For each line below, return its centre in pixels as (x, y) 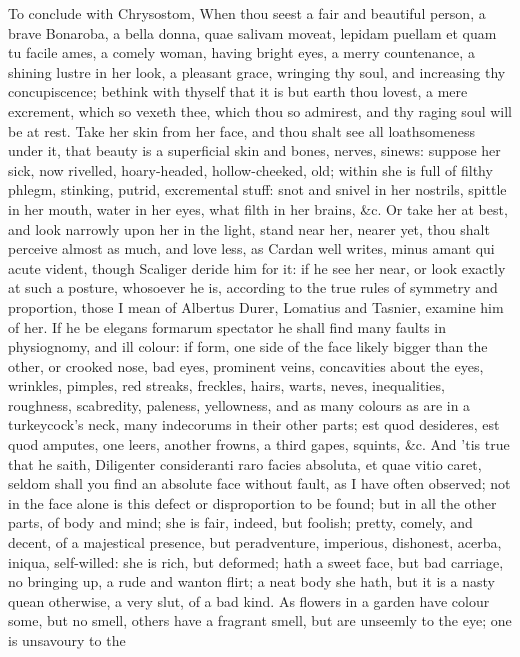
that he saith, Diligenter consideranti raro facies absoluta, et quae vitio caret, (245, 463)
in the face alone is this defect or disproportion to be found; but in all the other (252, 502)
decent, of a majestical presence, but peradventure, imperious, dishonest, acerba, (255, 542)
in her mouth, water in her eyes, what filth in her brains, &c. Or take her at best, (258, 208)
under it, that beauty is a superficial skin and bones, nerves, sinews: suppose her (254, 150)
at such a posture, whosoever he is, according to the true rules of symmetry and (253, 287)
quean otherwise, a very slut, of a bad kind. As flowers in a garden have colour (249, 600)
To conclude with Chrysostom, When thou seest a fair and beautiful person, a (247, 13)
